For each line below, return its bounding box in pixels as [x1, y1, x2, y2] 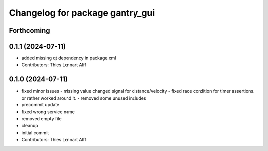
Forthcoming [9, 26, 50, 35]
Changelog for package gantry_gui [9, 7, 155, 18]
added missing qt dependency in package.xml [21, 55, 116, 61]
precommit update [21, 102, 60, 108]
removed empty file [21, 115, 62, 121]
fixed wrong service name [21, 109, 75, 115]
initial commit [21, 129, 49, 136]
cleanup [21, 123, 38, 129]
